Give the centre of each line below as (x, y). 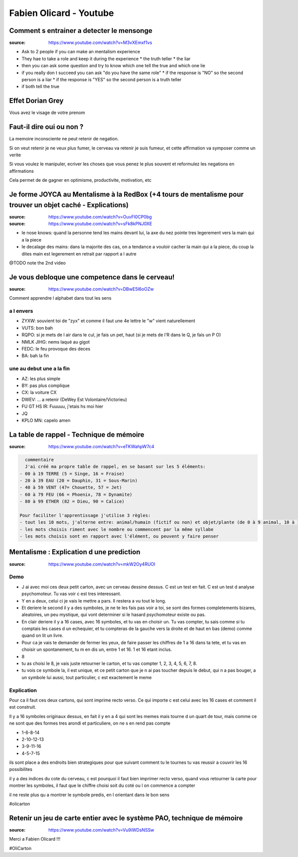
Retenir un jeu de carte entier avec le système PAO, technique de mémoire (126, 818)
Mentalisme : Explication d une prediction (75, 552)
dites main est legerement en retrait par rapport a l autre (79, 253)
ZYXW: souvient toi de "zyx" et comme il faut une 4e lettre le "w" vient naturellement (109, 321)
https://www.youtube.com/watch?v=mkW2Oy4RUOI (102, 564)
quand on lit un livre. (42, 635)
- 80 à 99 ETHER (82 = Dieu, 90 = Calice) (72, 501)
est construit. (23, 707)
